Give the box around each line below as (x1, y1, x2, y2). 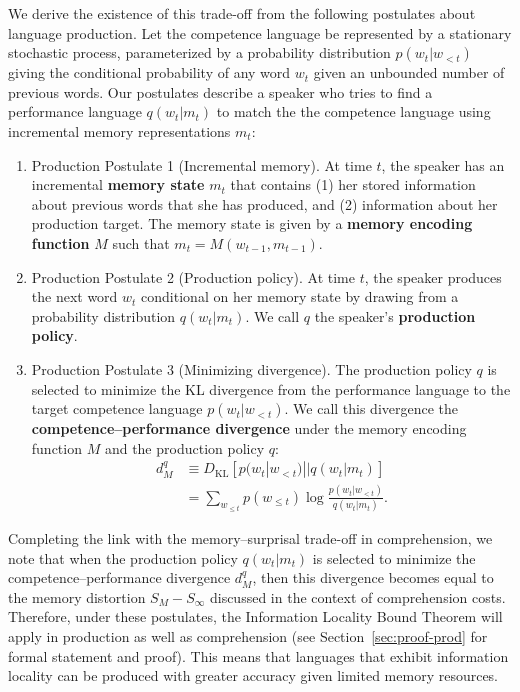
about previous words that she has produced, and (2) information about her (31, 193, 498, 214)
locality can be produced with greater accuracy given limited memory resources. (8, 665, 499, 686)
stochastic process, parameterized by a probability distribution (8, 42, 391, 63)
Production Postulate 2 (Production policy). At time (31, 266, 355, 287)
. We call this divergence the (284, 398, 459, 419)
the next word (31, 286, 118, 307)
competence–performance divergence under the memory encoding (31, 418, 467, 439)
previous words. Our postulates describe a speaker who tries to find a (8, 81, 433, 102)
